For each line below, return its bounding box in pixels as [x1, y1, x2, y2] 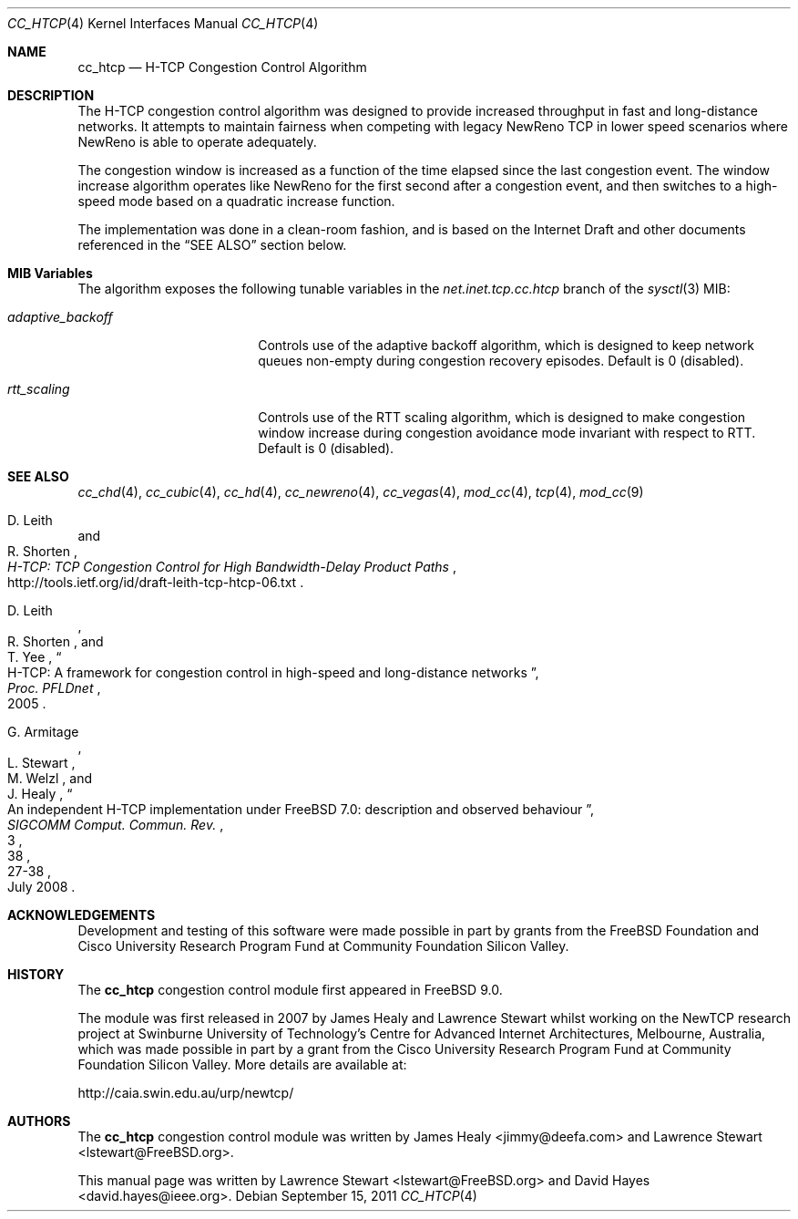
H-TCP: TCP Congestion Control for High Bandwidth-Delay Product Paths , [7, 559, 456, 574]
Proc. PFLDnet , [7, 680, 101, 696]
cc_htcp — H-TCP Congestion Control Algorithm [77, 59, 367, 75]
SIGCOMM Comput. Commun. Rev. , [7, 817, 224, 832]
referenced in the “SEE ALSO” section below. [77, 237, 347, 253]
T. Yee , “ [7, 649, 62, 665]
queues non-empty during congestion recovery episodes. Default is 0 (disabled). [258, 353, 744, 368]
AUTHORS [7, 1113, 71, 1129]
